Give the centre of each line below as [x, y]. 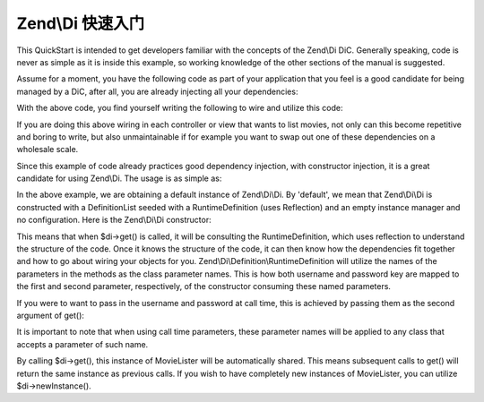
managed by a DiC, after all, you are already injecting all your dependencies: [157, 91]
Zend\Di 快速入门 [81, 23]
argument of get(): [51, 315]
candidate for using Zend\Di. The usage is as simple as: [119, 178]
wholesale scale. [48, 150]
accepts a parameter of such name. [82, 344]
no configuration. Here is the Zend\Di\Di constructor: [114, 220]
